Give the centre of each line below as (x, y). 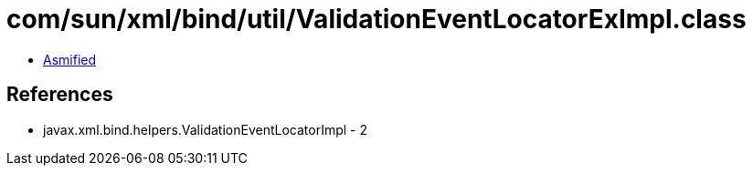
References (60, 95)
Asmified (70, 59)
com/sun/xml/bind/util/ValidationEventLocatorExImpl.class (376, 19)
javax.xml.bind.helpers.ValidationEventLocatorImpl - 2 (205, 129)
